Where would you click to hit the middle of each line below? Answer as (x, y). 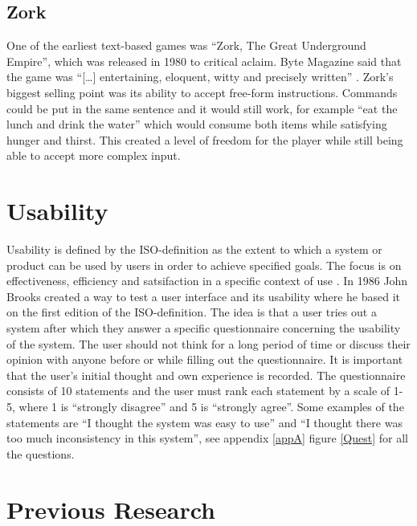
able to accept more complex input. (94, 155)
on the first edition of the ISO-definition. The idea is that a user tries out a (192, 312)
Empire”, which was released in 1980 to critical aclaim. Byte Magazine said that (204, 61)
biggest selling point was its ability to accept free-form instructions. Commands (202, 92)
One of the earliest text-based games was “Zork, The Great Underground (186, 45)
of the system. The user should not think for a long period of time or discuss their (208, 343)
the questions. (41, 453)
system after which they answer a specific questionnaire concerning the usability (204, 328)
